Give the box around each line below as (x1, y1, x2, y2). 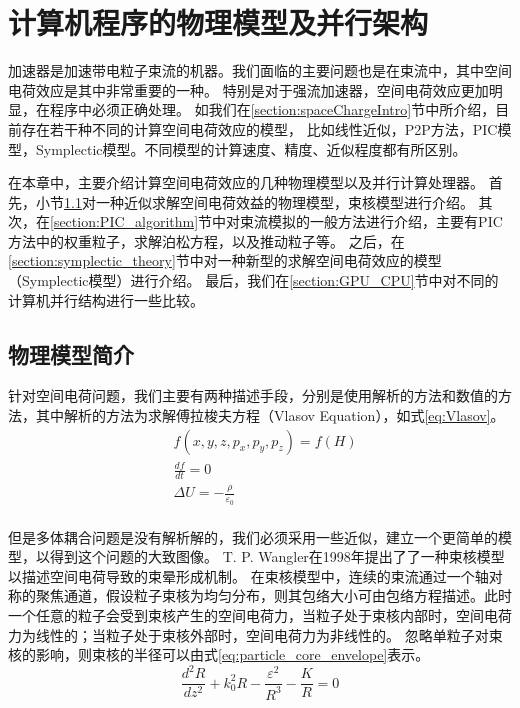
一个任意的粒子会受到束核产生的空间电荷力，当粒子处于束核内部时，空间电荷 (8, 605, 512, 626)
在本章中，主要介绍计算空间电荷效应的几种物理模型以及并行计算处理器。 (8, 172, 484, 193)
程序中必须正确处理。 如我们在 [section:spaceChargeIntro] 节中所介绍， (49, 99, 496, 120)
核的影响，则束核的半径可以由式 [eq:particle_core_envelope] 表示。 (8, 644, 430, 665)
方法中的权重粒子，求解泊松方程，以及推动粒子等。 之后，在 (8, 230, 405, 251)
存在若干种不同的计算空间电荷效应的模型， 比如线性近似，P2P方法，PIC (21, 118, 498, 139)
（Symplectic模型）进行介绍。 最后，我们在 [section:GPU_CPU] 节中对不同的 (8, 270, 499, 291)
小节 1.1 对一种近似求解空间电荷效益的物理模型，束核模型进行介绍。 (35, 191, 474, 212)
